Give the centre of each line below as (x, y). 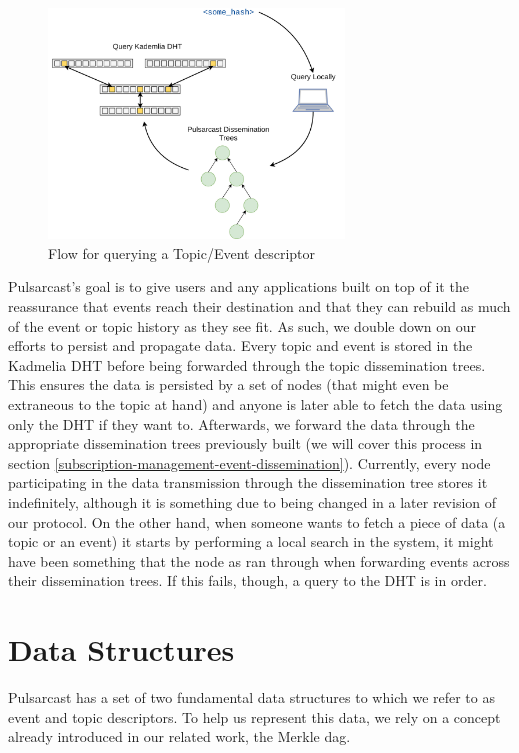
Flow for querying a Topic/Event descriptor (182, 252)
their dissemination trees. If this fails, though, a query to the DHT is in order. (247, 580)
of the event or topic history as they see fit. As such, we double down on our (242, 325)
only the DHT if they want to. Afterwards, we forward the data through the (241, 423)
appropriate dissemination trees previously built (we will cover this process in (245, 443)
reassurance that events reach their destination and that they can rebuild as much (259, 306)
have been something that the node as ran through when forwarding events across (259, 560)
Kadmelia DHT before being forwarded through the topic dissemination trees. (247, 364)
